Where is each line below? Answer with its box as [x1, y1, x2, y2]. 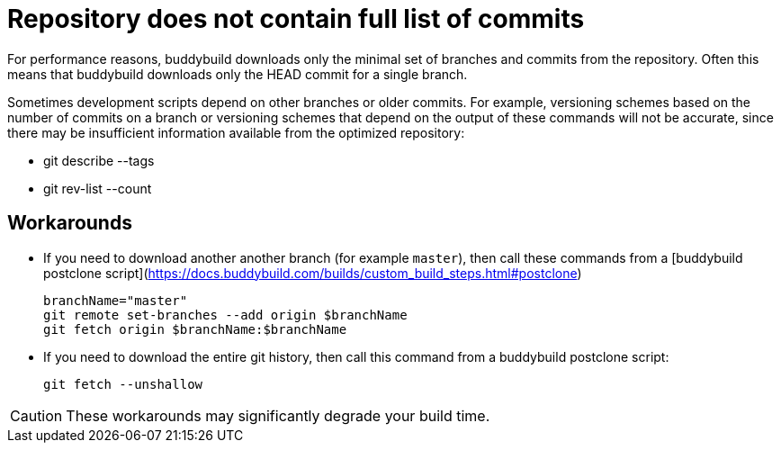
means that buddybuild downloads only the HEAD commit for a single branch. [7, 66, 468, 82]
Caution [10, 406, 63, 425]
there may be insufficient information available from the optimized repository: [7, 124, 465, 140]
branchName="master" [43, 292, 188, 308]
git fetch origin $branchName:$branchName [43, 321, 347, 337]
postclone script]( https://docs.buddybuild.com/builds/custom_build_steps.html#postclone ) [43, 265, 582, 281]
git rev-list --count [43, 180, 152, 196]
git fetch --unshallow [43, 376, 203, 391]
